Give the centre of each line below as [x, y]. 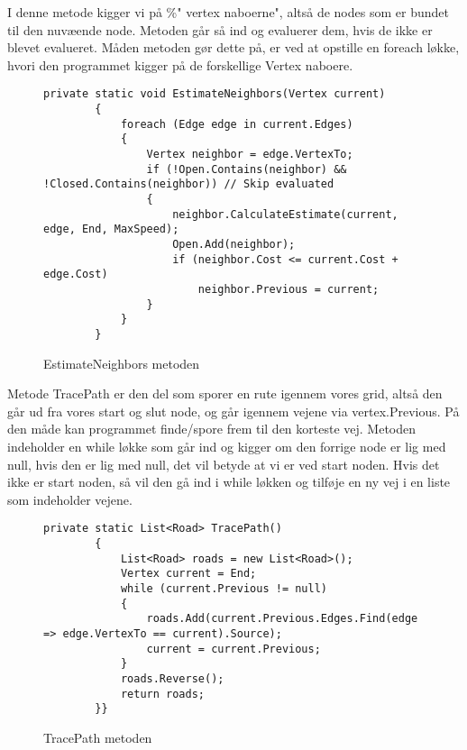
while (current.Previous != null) [224, 588]
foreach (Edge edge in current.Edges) [237, 124]
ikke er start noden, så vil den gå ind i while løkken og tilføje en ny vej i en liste [229, 482]
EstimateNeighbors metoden [122, 363]
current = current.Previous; [233, 649]
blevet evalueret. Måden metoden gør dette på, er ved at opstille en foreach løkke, [233, 47]
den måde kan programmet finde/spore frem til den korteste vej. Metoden [212, 429]
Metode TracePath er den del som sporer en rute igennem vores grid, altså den [225, 393]
